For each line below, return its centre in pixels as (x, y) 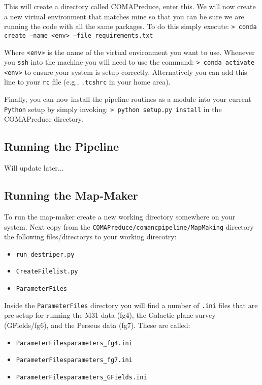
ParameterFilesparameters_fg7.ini (74, 360)
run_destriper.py (45, 254)
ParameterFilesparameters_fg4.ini (74, 343)
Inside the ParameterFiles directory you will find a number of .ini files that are (131, 305)
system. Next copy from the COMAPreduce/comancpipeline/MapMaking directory (129, 226)
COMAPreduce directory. (44, 119)
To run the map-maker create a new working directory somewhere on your (120, 216)
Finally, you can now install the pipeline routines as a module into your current (128, 99)
